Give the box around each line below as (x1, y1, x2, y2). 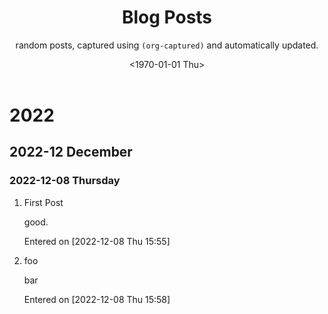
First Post (23, 196, 64, 208)
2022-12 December (9, 144, 133, 161)
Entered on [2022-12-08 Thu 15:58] (23, 293, 171, 305)
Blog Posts (121, 6, 213, 29)
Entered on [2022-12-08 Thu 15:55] (23, 235, 171, 247)
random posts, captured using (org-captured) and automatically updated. (15, 39, 319, 51)
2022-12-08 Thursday (9, 174, 121, 188)
